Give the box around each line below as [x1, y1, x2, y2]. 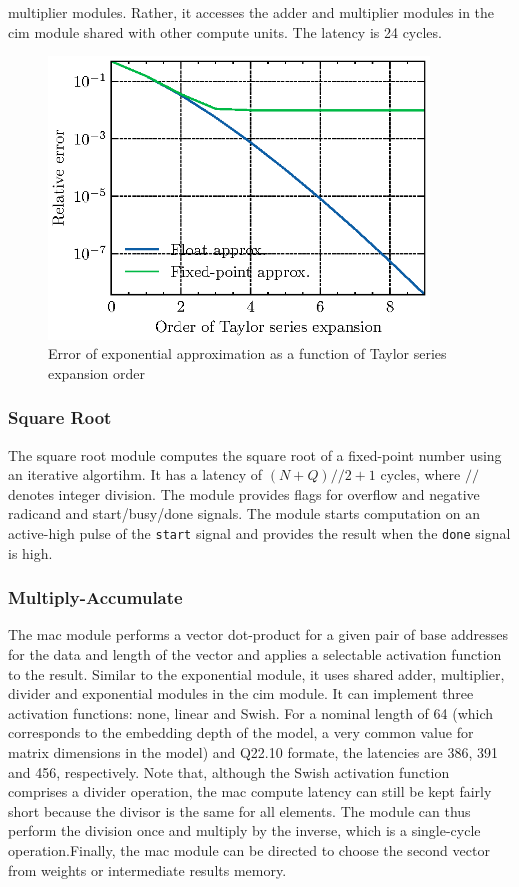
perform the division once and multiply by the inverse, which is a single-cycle [8, 820, 481, 841]
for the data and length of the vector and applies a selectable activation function [8, 644, 502, 665]
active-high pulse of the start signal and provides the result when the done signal [8, 523, 511, 544]
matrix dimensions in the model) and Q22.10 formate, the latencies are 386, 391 [8, 742, 498, 763]
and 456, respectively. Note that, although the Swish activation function [8, 761, 450, 782]
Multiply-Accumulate [8, 585, 183, 610]
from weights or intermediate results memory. [8, 859, 287, 880]
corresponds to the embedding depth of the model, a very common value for [8, 722, 474, 743]
